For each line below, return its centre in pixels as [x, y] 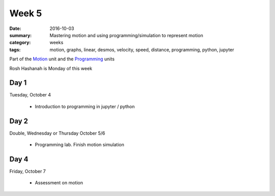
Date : [15, 28]
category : [20, 43]
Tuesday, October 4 [30, 95]
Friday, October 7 [28, 171]
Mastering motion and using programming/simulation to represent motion [126, 35]
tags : [15, 50]
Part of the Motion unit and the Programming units [62, 59]
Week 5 [26, 13]
